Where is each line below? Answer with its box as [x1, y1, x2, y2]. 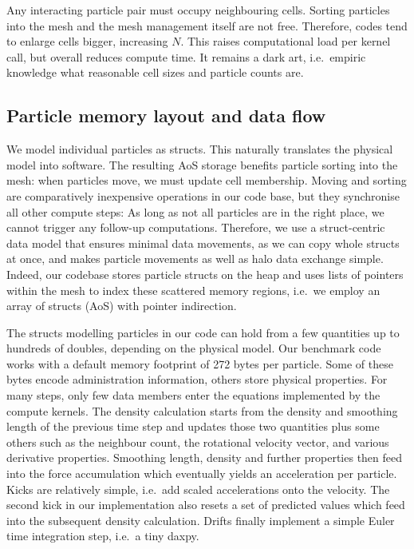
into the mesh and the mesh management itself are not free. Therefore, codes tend [6, 17, 408, 34]
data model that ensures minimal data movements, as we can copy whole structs [6, 234, 400, 251]
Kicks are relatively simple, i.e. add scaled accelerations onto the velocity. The [6, 480, 390, 497]
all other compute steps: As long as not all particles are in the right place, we [6, 203, 384, 220]
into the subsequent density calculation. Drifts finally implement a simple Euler [6, 511, 395, 528]
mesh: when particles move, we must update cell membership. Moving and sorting [6, 172, 407, 189]
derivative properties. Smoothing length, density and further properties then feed [6, 449, 403, 466]
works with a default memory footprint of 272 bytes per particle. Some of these [6, 355, 393, 372]
